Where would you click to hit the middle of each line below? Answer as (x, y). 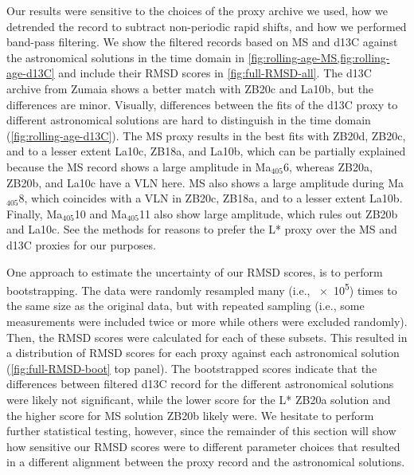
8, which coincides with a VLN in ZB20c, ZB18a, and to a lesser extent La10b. (211, 198)
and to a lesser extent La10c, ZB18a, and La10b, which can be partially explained (206, 151)
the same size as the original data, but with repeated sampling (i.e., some (186, 306)
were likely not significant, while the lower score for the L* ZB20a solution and (199, 399)
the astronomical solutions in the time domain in (125, 57)
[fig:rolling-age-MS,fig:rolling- (319, 57)
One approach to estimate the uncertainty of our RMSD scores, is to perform (195, 271)
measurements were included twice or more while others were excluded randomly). (207, 321)
